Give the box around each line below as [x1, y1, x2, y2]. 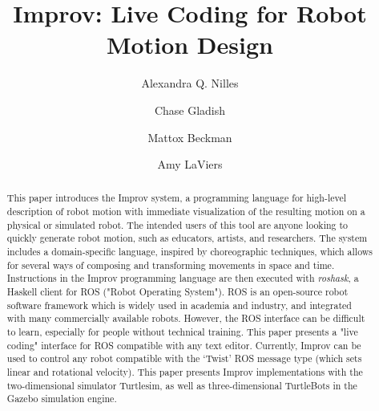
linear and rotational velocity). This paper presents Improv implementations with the [6, 365, 363, 379]
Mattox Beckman [147, 128, 232, 145]
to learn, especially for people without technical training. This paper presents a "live [6, 325, 358, 339]
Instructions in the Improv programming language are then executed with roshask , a [6, 271, 359, 285]
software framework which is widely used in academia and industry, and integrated [6, 298, 352, 311]
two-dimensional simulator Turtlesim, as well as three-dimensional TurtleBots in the [6, 378, 357, 392]
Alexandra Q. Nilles [141, 75, 239, 92]
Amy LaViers [157, 156, 223, 173]
